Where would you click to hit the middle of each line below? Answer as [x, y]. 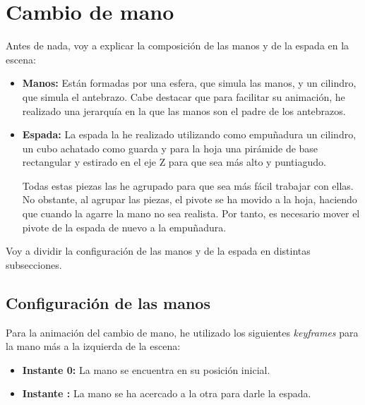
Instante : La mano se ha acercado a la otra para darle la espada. [167, 393]
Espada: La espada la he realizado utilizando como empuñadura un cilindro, [189, 134]
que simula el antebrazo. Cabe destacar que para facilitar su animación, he [184, 96]
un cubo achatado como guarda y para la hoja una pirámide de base [170, 148]
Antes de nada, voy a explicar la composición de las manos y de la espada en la [178, 46]
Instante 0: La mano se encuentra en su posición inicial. [146, 369]
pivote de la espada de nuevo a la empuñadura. [124, 227]
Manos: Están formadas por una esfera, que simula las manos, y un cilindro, [189, 83]
